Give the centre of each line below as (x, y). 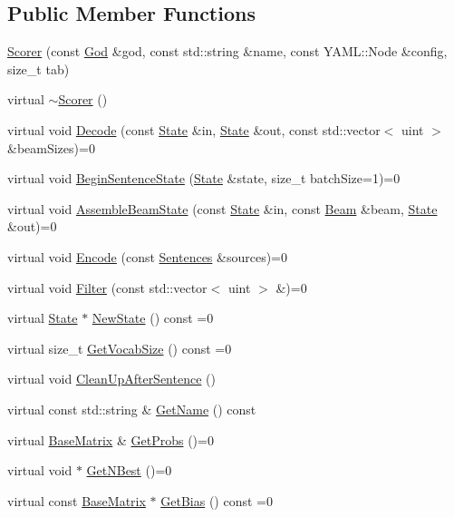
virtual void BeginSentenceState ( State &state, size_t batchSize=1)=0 (204, 178)
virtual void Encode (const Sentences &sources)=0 (148, 256)
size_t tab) (39, 68)
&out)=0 (32, 226)
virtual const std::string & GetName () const (132, 409)
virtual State (43, 318)
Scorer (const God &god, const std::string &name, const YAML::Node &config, (227, 51)
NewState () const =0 (153, 318)
